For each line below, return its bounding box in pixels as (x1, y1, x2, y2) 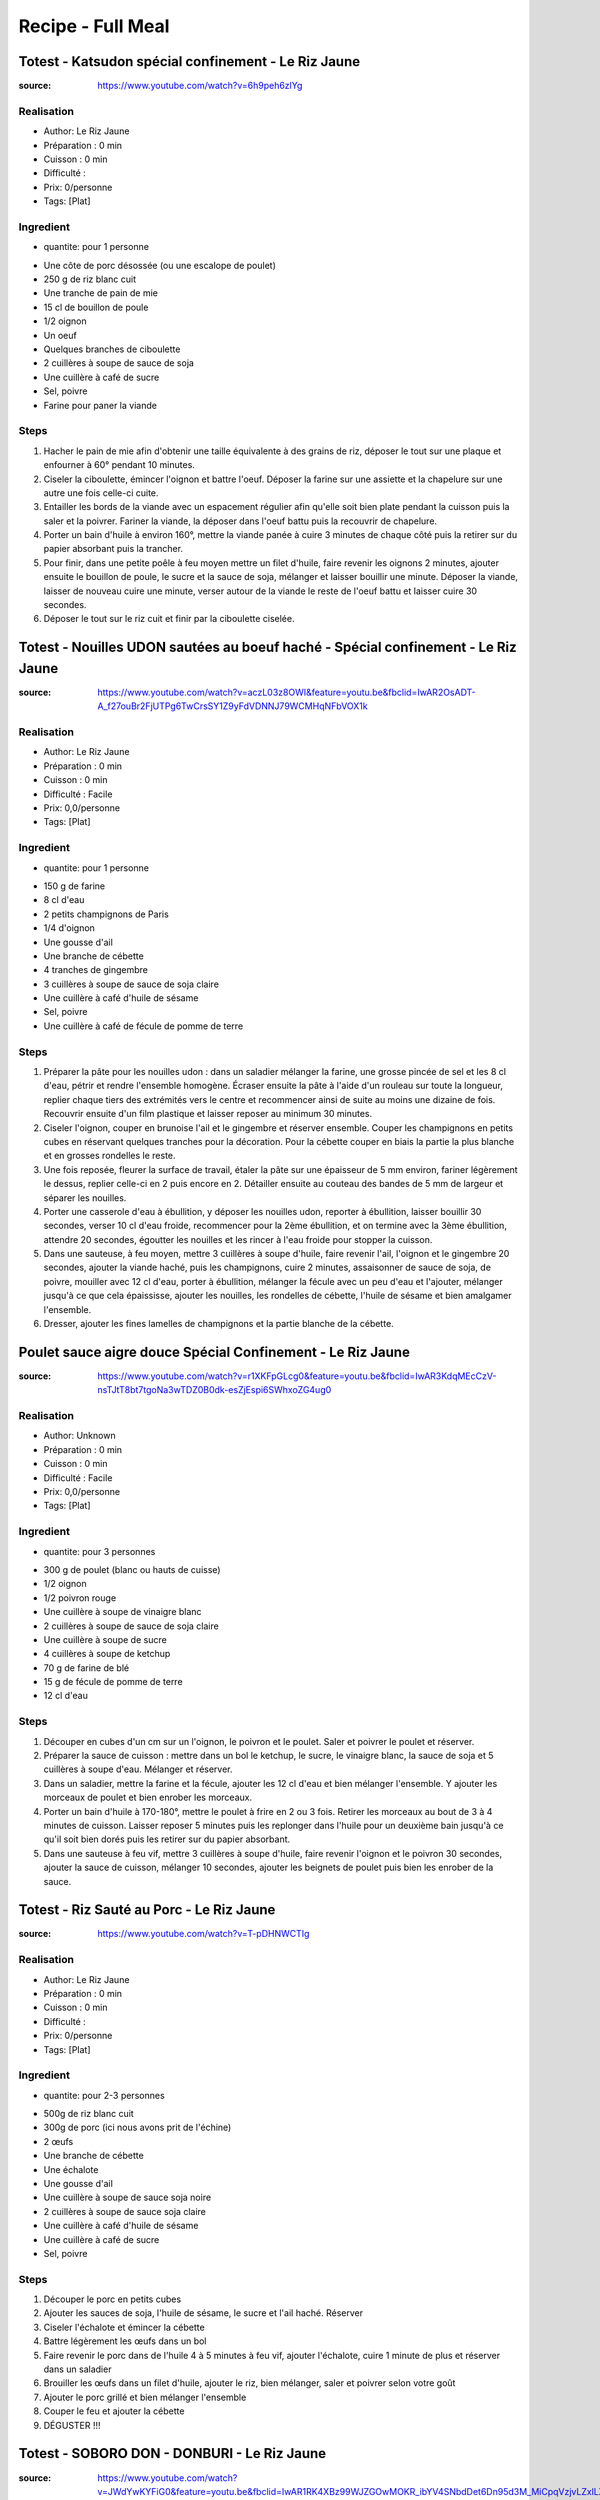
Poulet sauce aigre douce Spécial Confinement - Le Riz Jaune (18, 1343, 410, 1360)
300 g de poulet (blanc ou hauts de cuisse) (43, 1563, 221, 1575)
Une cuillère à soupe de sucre (43, 1633, 167, 1645)
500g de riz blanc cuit (43, 2108, 134, 2120)
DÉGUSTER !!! (43, 2419, 101, 2431)
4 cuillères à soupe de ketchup (43, 1648, 171, 1660)
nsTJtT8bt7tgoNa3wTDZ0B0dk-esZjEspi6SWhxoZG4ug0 (97, 1384, 332, 1396)
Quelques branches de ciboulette (43, 343, 181, 355)
